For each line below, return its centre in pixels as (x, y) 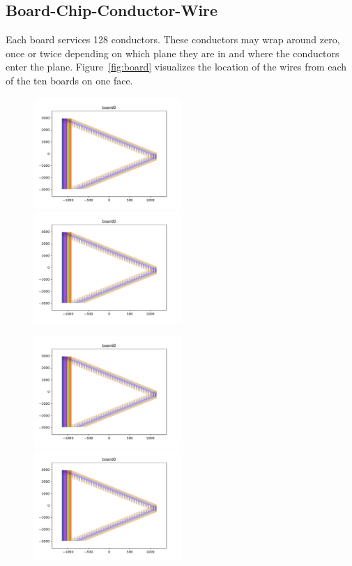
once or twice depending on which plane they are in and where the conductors (173, 53)
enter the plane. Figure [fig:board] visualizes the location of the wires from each (176, 67)
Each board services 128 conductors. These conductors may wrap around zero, (173, 39)
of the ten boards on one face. (69, 80)
